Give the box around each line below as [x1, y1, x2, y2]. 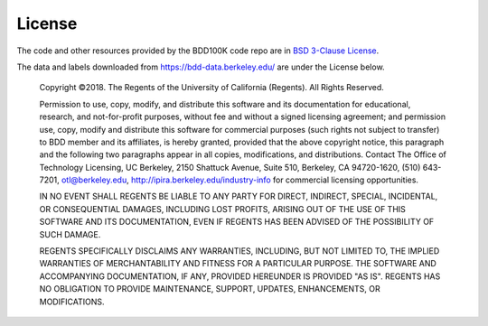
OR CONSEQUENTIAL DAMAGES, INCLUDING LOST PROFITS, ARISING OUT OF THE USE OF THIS [39, 203, 407, 214]
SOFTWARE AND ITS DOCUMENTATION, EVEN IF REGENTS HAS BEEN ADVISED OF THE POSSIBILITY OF [39, 217, 435, 228]
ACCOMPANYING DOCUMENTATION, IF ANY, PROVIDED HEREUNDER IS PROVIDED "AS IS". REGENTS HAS [39, 271, 441, 282]
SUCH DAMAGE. [39, 228, 101, 239]
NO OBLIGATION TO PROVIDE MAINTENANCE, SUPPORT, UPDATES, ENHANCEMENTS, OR [39, 284, 380, 294]
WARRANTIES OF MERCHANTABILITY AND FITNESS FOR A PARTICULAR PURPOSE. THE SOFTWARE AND [39, 258, 437, 269]
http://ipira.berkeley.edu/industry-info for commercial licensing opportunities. [131, 174, 419, 185]
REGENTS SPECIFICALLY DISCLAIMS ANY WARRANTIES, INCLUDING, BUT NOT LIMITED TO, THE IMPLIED [39, 246, 440, 256]
